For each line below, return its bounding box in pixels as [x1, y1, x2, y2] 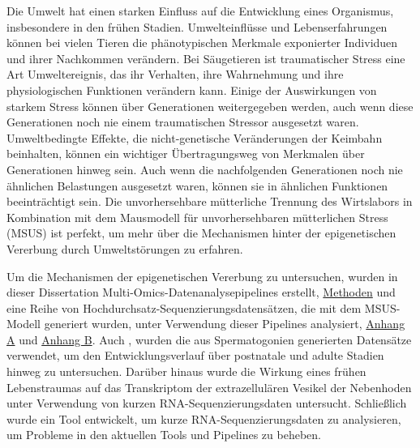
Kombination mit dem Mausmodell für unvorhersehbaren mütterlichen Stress [6, 208, 388, 225]
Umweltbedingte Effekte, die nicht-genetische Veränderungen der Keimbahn [6, 129, 383, 146]
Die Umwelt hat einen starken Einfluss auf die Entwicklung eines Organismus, [6, 2, 394, 19]
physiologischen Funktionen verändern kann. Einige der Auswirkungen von [6, 81, 377, 98]
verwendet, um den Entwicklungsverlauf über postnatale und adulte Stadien [6, 347, 384, 364]
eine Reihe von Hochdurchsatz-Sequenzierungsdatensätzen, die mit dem [6, 299, 362, 316]
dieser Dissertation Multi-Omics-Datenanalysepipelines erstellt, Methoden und [6, 284, 396, 301]
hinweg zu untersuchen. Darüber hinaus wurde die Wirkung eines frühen [6, 363, 366, 380]
